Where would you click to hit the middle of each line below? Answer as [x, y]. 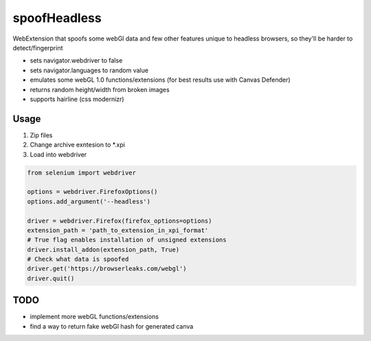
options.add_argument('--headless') [89, 201]
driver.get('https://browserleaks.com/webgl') [107, 269]
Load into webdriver [58, 154]
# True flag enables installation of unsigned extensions [127, 240]
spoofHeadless [57, 18]
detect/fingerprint [38, 47]
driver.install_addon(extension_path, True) [103, 250]
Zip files [41, 135]
